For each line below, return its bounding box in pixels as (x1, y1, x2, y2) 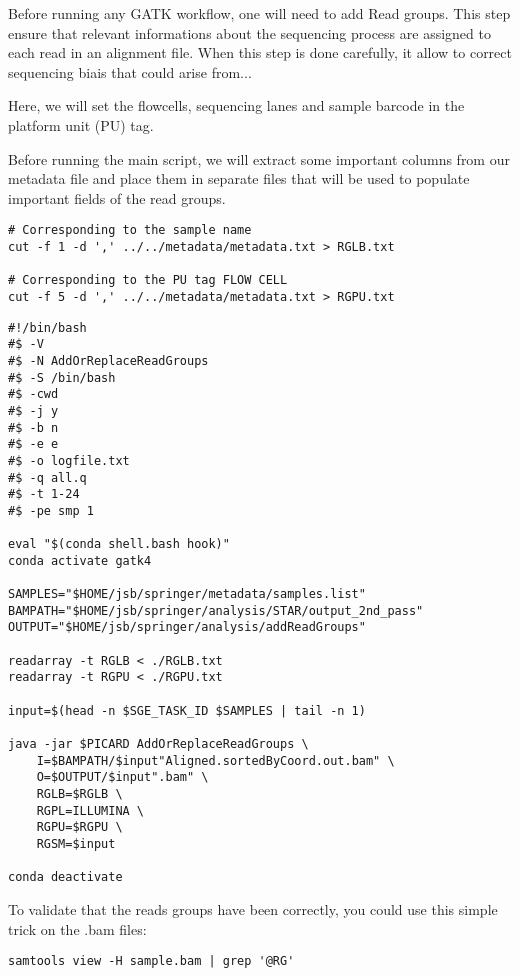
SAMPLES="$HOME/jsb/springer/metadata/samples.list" (8, 587, 366, 602)
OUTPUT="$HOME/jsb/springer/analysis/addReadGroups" (8, 620, 366, 635)
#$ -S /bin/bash (8, 370, 116, 385)
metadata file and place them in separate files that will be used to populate (8, 168, 470, 189)
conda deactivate (8, 870, 123, 885)
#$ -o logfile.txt (8, 453, 130, 468)
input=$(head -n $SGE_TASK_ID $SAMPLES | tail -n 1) (8, 703, 366, 718)
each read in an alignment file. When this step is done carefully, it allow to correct (8, 42, 512, 63)
